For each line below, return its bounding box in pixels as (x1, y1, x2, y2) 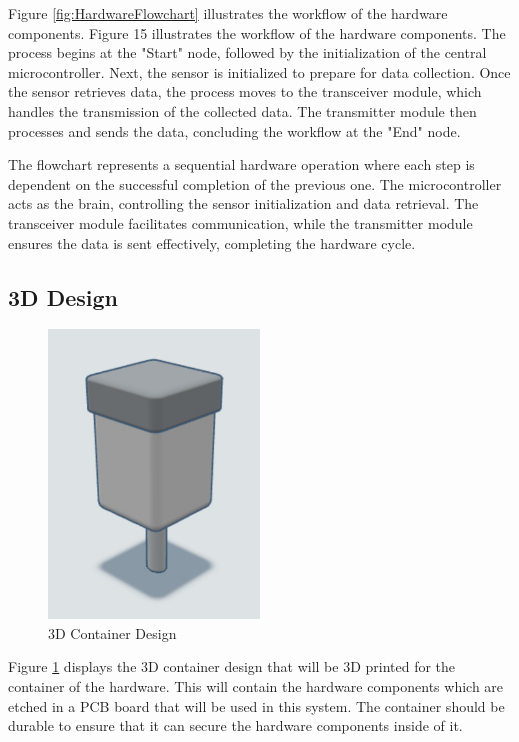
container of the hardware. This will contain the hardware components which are (8, 676, 504, 696)
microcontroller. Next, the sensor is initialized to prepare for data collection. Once (8, 61, 511, 82)
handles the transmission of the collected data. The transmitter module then (8, 100, 477, 121)
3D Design (8, 281, 118, 312)
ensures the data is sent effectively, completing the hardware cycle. (8, 232, 416, 253)
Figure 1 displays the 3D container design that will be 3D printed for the (8, 656, 456, 677)
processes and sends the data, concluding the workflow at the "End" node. (8, 120, 461, 141)
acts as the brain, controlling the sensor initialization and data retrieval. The (8, 193, 479, 214)
